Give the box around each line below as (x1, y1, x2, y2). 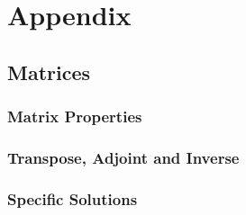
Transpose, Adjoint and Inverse (7, 146, 240, 168)
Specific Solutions (7, 187, 138, 210)
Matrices (7, 58, 91, 85)
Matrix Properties (7, 105, 142, 128)
